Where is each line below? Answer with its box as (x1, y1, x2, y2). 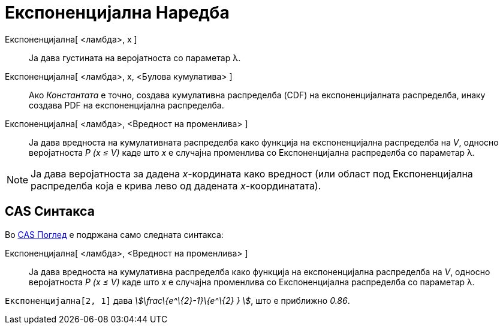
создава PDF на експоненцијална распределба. (29, 99, 224, 110)
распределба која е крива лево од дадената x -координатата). (31, 179, 321, 192)
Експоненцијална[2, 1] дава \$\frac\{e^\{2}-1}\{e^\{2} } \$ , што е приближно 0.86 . (5, 295, 350, 306)
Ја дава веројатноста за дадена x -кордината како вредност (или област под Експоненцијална (31, 167, 473, 180)
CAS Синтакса (5, 204, 95, 219)
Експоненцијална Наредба (5, 2, 230, 23)
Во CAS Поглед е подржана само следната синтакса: (5, 229, 224, 240)
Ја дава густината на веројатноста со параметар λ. (29, 52, 241, 63)
